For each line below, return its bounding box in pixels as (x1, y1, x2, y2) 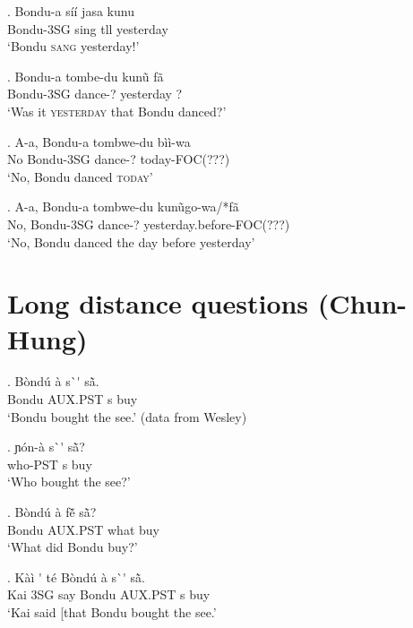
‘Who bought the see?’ (7, 472, 131, 491)
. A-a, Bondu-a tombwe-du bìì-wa (7, 132, 191, 151)
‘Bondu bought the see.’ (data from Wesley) (7, 407, 247, 426)
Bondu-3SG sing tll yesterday (7, 19, 168, 38)
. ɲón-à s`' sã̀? (7, 437, 85, 456)
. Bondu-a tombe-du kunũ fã (7, 66, 164, 85)
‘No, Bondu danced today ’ (7, 167, 153, 185)
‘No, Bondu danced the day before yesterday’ (7, 232, 255, 251)
